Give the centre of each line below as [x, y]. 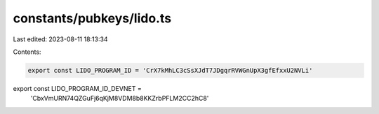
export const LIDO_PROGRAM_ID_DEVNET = [77, 88]
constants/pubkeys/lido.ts [92, 18]
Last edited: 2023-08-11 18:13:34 [60, 39]
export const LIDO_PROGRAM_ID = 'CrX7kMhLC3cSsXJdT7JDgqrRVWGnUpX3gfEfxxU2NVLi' [170, 70]
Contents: [27, 52]
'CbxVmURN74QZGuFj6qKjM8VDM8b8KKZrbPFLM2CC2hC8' [120, 99]
